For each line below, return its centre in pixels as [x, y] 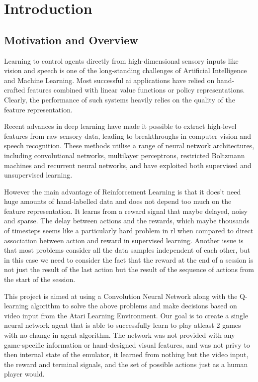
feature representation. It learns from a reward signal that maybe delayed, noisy [126, 211]
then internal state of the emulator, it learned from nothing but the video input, [126, 354]
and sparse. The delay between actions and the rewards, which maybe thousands [127, 221]
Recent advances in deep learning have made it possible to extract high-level [120, 126]
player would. [24, 374]
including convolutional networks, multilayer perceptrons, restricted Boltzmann [125, 155]
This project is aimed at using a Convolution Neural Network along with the [121, 296]
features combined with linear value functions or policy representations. [136, 90]
